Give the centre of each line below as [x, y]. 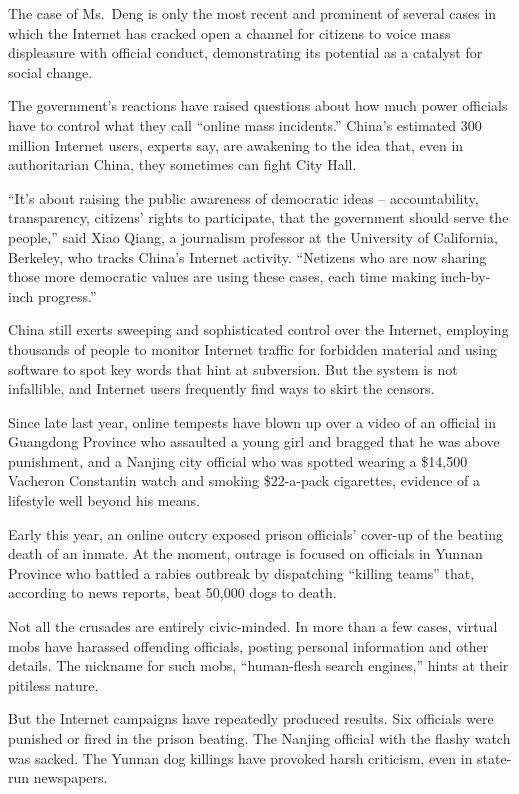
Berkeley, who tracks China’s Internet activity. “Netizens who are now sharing [247, 256]
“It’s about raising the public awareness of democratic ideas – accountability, [243, 197]
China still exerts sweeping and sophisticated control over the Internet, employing [258, 329]
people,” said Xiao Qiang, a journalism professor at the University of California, [253, 236]
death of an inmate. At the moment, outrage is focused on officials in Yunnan [245, 553]
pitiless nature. [53, 684]
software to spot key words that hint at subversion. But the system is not [233, 368]
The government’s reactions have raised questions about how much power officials [258, 105]
